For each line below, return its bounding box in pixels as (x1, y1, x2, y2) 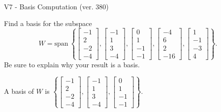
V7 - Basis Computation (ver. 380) (4, 1, 109, 11)
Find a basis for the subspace (4, 18, 92, 28)
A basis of (4, 86, 34, 96)
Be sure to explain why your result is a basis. (4, 59, 140, 69)
